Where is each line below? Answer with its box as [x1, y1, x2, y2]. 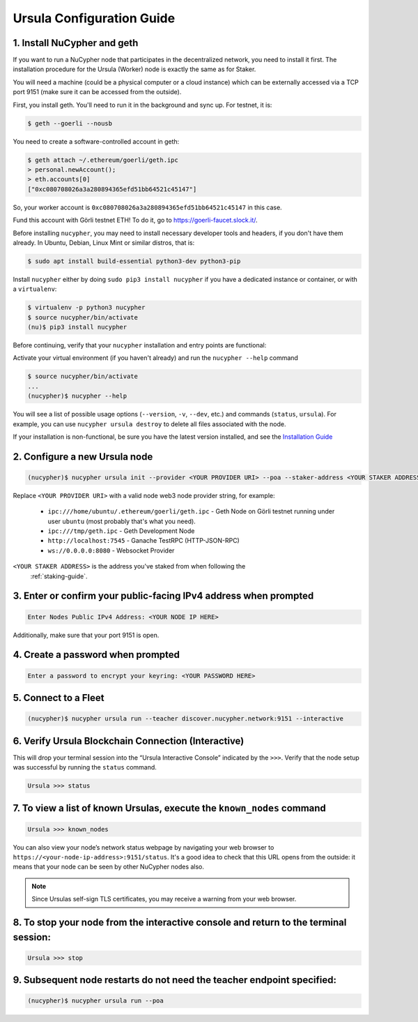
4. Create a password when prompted [13, 649, 180, 661]
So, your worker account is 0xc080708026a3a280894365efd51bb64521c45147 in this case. [13, 203, 282, 211]
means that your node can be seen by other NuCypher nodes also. [13, 862, 205, 871]
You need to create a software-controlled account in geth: [13, 137, 180, 146]
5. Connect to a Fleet [13, 692, 104, 704]
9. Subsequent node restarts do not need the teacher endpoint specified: [13, 974, 337, 986]
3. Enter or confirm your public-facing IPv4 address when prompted [13, 590, 314, 602]
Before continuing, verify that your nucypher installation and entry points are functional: [13, 341, 267, 350]
